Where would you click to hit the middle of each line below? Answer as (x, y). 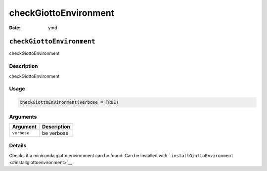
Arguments (23, 117)
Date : (15, 28)
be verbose (55, 133)
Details (18, 146)
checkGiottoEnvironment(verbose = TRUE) (69, 102)
